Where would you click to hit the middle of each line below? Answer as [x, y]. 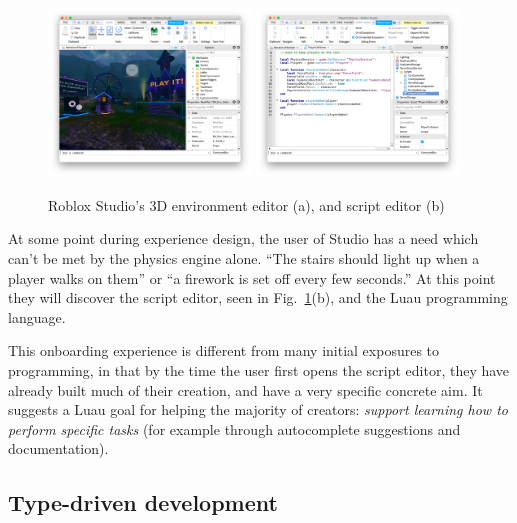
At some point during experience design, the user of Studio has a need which [243, 238]
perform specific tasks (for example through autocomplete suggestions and [234, 428]
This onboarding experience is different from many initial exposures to [224, 350]
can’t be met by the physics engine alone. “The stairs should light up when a [244, 258]
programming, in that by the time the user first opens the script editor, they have [259, 370]
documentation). [58, 448]
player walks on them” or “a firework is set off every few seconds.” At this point [252, 277]
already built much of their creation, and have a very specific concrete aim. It [245, 389]
